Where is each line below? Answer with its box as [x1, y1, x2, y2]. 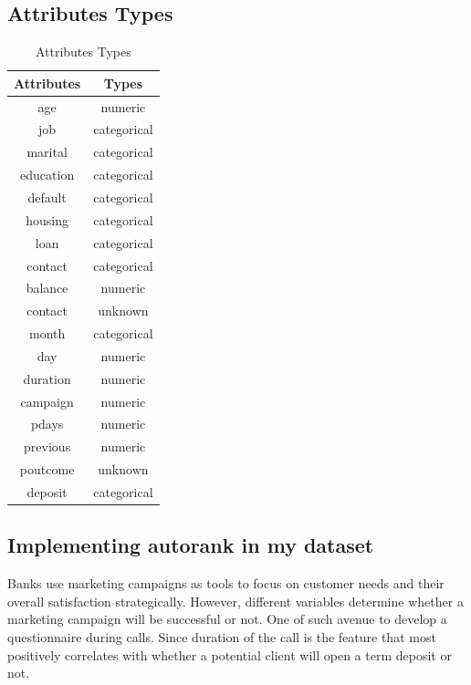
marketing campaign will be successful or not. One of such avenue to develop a [7, 609, 447, 628]
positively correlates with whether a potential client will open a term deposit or [7, 645, 452, 664]
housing [26, 210, 68, 229]
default [27, 188, 67, 207]
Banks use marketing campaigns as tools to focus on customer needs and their [7, 574, 445, 593]
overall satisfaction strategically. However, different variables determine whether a [7, 591, 464, 610]
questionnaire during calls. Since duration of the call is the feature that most [7, 628, 436, 647]
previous [24, 437, 71, 456]
